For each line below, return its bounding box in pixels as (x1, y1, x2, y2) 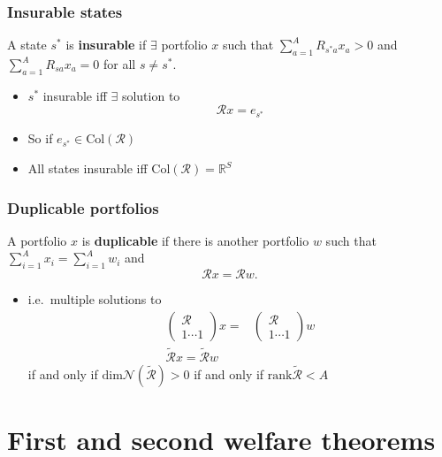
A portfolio (7, 231, 67, 249)
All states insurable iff (27, 159, 148, 178)
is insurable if (65, 35, 147, 54)
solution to (121, 86, 180, 104)
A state (7, 35, 47, 54)
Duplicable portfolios (7, 196, 159, 218)
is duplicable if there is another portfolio (81, 231, 309, 249)
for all (103, 55, 136, 73)
